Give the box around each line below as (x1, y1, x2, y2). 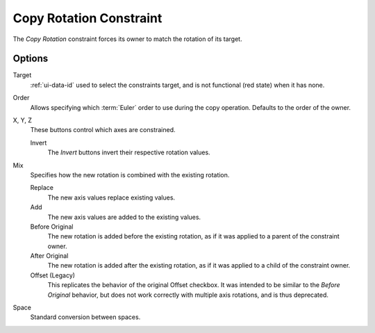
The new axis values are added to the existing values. (47, 213, 201, 221)
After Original (30, 252, 69, 260)
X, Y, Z (12, 116, 33, 124)
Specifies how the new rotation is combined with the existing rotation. (30, 170, 230, 179)
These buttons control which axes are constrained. (30, 126, 176, 134)
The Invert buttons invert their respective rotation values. (47, 148, 211, 156)
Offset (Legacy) (30, 271, 76, 279)
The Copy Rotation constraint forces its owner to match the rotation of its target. (12, 35, 242, 43)
